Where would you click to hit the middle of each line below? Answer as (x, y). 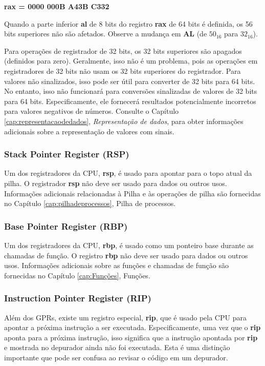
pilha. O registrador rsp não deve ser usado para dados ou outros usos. (116, 183)
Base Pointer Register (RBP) (66, 226)
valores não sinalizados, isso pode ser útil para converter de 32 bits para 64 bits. (130, 81)
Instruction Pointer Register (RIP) (78, 298)
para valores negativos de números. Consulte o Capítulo (92, 111)
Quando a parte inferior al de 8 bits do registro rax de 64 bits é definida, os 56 (128, 23)
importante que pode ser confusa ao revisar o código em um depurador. (116, 357)
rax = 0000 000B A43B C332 (57, 6)
